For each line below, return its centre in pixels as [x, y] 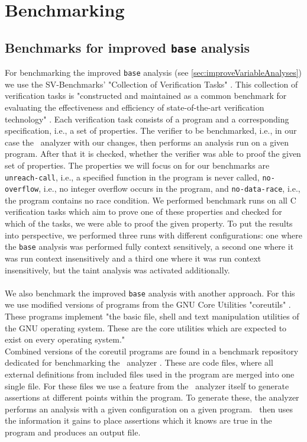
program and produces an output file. [73, 432]
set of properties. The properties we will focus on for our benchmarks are [137, 165]
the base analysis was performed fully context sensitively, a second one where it [149, 246]
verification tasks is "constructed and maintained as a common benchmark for [146, 96]
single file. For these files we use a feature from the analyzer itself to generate [147, 385]
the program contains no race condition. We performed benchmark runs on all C [151, 200]
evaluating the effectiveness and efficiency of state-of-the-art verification [135, 107]
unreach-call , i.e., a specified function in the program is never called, [132, 177]
